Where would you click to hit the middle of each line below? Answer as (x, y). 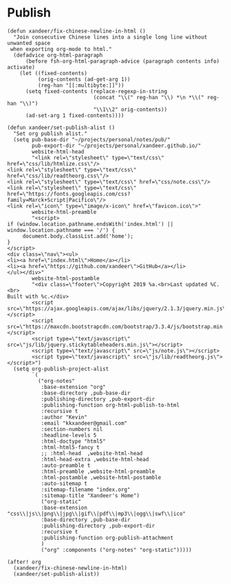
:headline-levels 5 (69, 435)
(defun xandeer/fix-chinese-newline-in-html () (77, 31)
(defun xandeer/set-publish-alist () (61, 128)
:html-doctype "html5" (74, 441)
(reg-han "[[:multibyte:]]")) (81, 85)
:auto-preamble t (66, 465)
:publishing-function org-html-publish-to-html (110, 405)
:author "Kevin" (64, 417)
